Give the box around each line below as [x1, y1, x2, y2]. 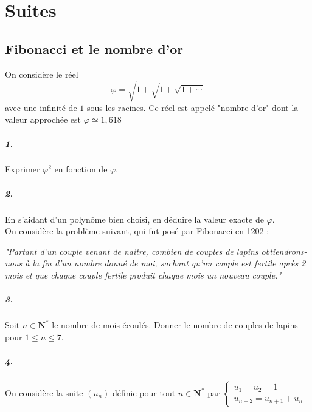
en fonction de [54, 163, 108, 175]
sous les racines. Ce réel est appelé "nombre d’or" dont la [86, 101, 299, 113]
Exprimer [5, 163, 40, 175]
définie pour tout [113, 386, 176, 399]
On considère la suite [5, 386, 83, 399]
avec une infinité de [5, 101, 77, 113]
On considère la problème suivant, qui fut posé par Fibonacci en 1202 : [5, 225, 269, 237]
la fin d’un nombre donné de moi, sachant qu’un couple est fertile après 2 [32, 257, 306, 269]
